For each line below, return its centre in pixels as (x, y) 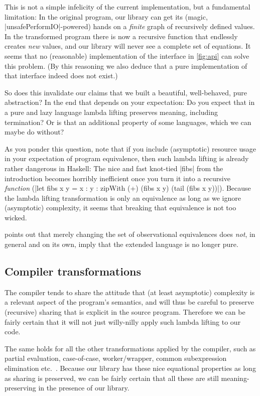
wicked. (16, 217)
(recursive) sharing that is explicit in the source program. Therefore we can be (125, 312)
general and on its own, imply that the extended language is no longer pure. (121, 244)
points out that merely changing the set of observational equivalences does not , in (130, 234)
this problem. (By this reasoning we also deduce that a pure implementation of (126, 65)
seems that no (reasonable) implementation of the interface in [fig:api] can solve (127, 55)
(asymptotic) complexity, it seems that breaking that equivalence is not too (120, 208)
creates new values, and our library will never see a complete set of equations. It (128, 46)
